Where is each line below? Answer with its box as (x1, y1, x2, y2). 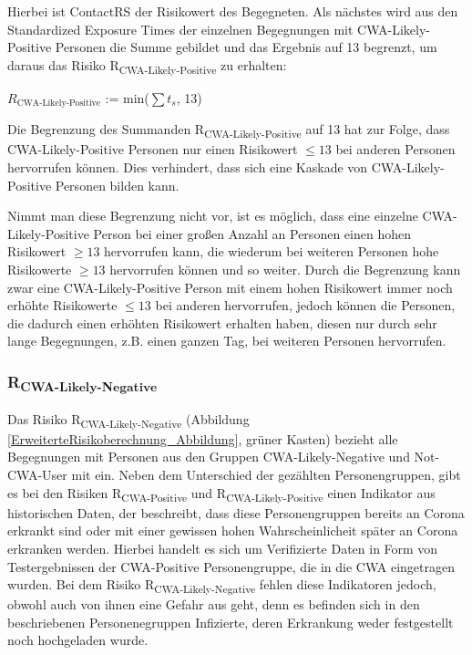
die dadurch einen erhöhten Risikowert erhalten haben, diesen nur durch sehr (7, 313, 437, 332)
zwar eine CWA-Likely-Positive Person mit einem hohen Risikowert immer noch (7, 277, 453, 296)
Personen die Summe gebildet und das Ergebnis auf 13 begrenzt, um (55, 37, 437, 57)
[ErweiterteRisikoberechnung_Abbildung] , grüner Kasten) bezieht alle (7, 429, 398, 448)
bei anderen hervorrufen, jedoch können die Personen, (155, 296, 456, 315)
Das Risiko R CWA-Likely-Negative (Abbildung (7, 409, 250, 431)
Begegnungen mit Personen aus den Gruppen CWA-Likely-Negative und (7, 447, 410, 466)
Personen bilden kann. (55, 175, 180, 194)
